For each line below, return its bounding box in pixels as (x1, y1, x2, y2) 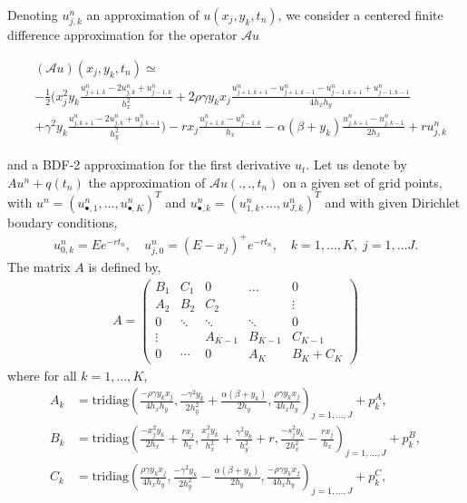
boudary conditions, (7, 212, 118, 231)
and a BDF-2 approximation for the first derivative (7, 155, 291, 174)
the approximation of (88, 172, 206, 191)
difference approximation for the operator (7, 25, 238, 44)
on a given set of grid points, (283, 172, 443, 191)
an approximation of (86, 5, 199, 24)
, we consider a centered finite (277, 5, 443, 24)
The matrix (7, 257, 71, 276)
